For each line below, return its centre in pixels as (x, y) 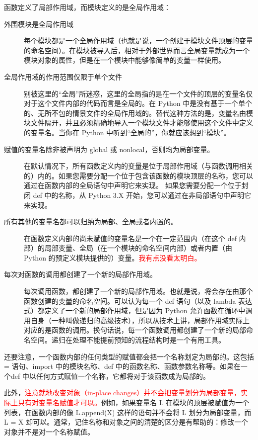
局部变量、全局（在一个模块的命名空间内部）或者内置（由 (138, 248)
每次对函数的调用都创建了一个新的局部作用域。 (80, 274)
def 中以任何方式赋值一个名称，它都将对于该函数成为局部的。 (110, 376)
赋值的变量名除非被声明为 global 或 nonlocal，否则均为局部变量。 (109, 149)
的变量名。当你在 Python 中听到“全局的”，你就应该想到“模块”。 (127, 132)
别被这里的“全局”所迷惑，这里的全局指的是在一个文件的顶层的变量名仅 (138, 93)
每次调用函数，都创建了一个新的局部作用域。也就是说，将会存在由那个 (138, 291)
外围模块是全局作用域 (39, 24)
